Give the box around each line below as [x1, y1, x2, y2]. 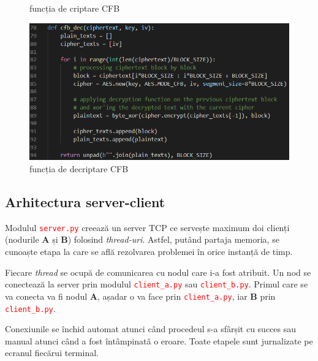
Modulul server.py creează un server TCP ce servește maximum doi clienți [5, 221, 290, 234]
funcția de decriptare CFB [29, 162, 129, 175]
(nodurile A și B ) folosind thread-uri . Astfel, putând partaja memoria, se [5, 233, 279, 246]
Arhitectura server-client [5, 192, 165, 211]
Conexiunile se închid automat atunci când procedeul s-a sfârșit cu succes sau [5, 322, 297, 335]
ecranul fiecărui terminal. [5, 346, 99, 359]
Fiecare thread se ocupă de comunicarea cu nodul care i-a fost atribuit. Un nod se [5, 265, 311, 278]
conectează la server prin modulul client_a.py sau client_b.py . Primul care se [5, 278, 308, 291]
